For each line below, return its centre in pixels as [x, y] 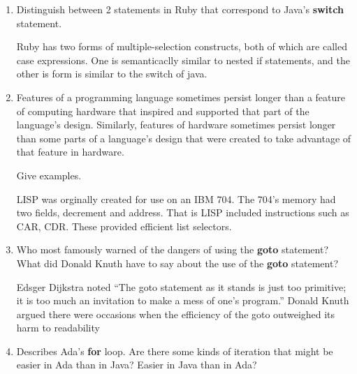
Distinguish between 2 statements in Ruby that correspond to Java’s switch [180, 9]
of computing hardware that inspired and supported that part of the [163, 111]
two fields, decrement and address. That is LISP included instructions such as [183, 212]
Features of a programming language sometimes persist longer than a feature [181, 97]
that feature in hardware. [70, 152]
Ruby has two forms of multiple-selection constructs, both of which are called [182, 46]
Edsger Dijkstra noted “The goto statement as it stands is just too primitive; [181, 286]
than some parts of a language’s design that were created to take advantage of [184, 138]
